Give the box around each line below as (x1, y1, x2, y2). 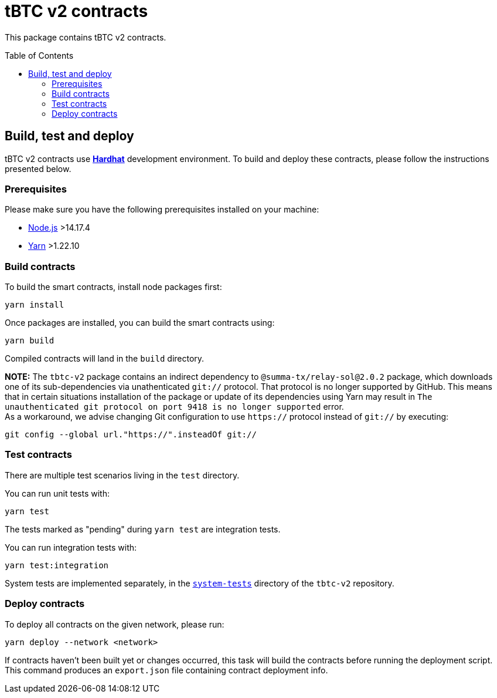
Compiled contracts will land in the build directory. (5, 353, 205, 364)
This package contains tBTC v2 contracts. (5, 32, 166, 42)
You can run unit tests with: (5, 488, 110, 498)
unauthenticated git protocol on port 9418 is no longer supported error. (5, 402, 344, 412)
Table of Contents (5, 50, 74, 60)
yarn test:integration (5, 560, 109, 570)
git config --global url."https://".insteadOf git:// (5, 430, 257, 440)
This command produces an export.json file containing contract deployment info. (5, 665, 328, 675)
